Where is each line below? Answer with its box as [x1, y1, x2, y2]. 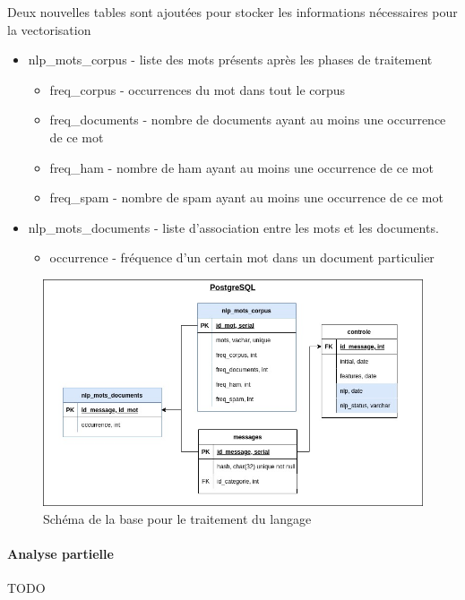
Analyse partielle [7, 544, 114, 563]
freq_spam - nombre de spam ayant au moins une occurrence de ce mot [49, 188, 443, 207]
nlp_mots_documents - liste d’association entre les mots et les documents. [28, 218, 439, 236]
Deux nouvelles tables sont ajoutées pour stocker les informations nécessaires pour [7, 3, 458, 21]
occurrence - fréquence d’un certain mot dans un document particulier [49, 248, 435, 267]
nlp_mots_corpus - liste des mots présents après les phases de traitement [28, 50, 433, 69]
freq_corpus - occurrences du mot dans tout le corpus [49, 80, 346, 99]
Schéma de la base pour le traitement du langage [43, 510, 312, 528]
